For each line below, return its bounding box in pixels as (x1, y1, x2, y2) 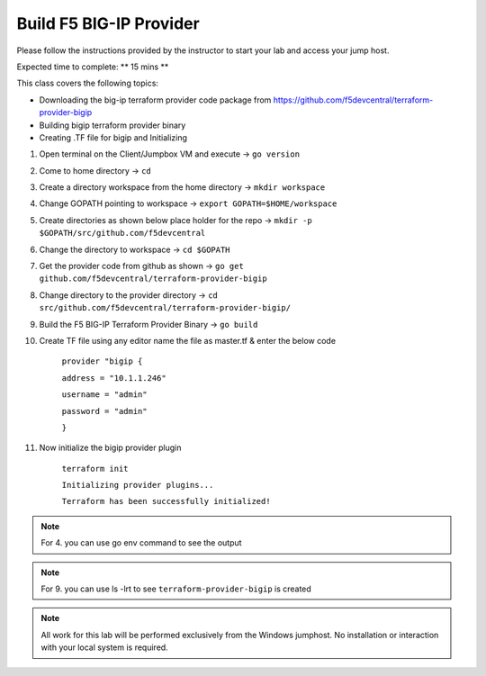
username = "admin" (61, 390, 148, 400)
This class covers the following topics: (16, 77, 159, 89)
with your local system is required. (40, 642, 168, 653)
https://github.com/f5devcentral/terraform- (273, 95, 434, 105)
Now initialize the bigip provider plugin (39, 442, 182, 454)
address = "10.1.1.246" (61, 373, 166, 383)
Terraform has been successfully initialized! (61, 496, 271, 507)
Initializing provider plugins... (61, 480, 214, 491)
